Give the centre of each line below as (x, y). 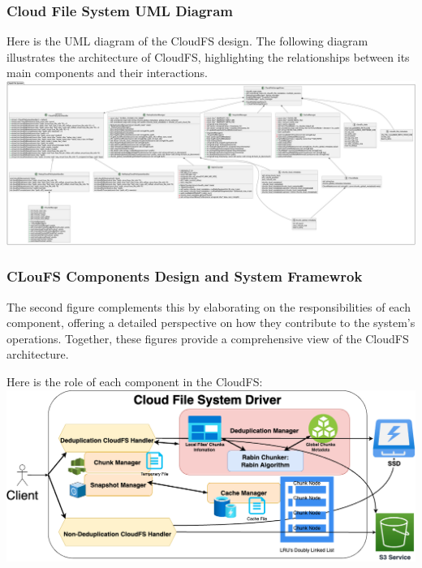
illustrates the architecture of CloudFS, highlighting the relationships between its (208, 56)
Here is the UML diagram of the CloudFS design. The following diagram (187, 41)
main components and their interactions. (107, 73)
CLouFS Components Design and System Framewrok (185, 276)
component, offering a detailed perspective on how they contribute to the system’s (211, 323)
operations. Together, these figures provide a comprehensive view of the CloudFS (208, 338)
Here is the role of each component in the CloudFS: (135, 381)
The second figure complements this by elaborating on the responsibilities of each (209, 306)
